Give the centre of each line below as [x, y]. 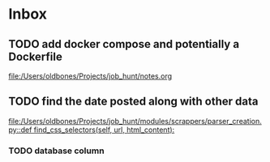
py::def [20, 130]
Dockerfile [36, 56]
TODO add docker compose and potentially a [124, 44]
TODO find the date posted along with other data [133, 102]
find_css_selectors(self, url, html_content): [104, 130]
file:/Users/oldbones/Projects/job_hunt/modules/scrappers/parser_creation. [135, 121]
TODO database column [56, 151]
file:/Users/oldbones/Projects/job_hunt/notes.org [90, 76]
